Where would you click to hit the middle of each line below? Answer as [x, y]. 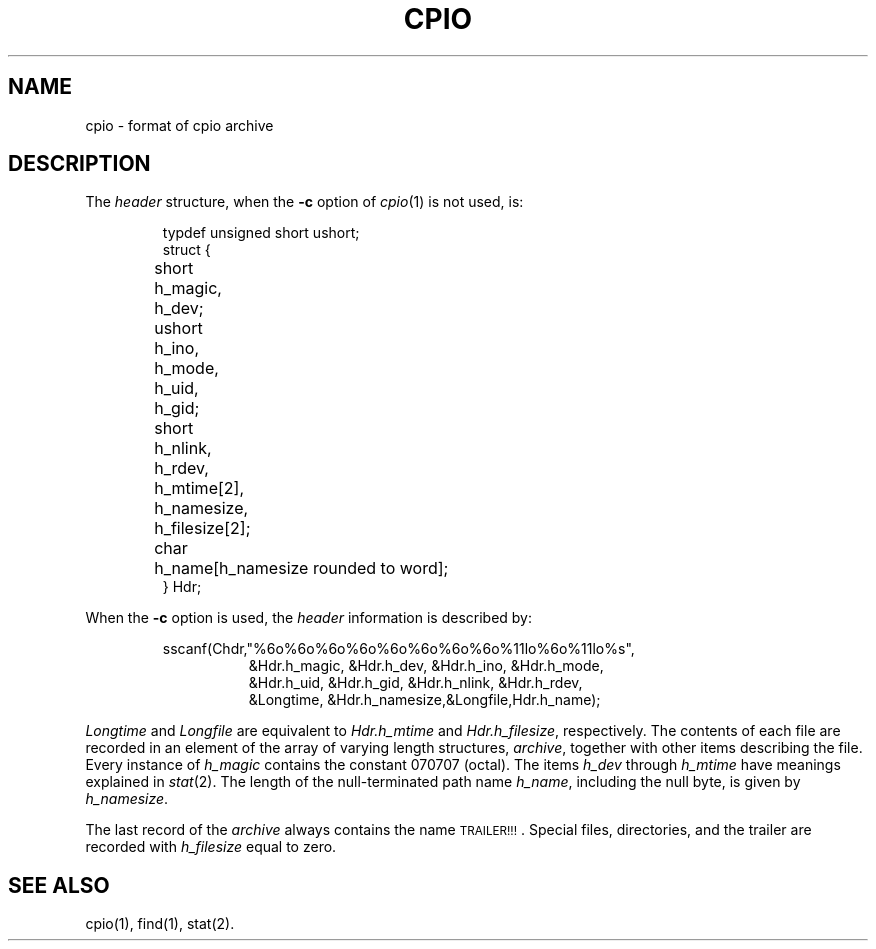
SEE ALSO [59, 885]
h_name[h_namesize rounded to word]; [301, 568]
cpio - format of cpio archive [179, 125]
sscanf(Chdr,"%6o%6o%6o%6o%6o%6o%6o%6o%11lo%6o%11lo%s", [398, 649]
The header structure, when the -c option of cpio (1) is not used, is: [304, 202]
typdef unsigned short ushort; [261, 233]
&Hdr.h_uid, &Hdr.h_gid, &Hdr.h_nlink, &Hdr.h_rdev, [415, 683]
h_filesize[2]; [202, 528]
